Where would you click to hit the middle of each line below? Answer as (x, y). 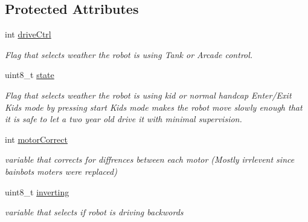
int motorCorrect (36, 139)
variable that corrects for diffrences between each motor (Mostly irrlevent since (150, 159)
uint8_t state (30, 75)
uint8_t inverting (37, 191)
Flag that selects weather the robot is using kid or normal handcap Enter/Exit (148, 95)
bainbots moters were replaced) (61, 171)
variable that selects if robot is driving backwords (94, 212)
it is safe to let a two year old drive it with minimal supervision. (124, 119)
